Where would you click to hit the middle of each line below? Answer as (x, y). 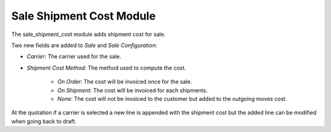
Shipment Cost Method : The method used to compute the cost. (106, 68)
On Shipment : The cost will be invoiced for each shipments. (132, 90)
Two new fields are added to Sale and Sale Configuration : (84, 45)
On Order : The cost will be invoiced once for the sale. (125, 82)
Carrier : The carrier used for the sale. (74, 57)
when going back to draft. (44, 121)
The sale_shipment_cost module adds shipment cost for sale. (88, 34)
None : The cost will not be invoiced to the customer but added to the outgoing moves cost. (172, 98)
